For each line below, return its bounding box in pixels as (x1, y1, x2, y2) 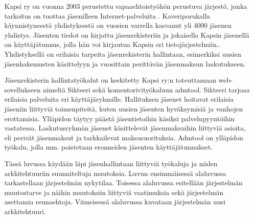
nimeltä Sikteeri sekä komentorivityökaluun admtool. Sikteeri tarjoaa (43, 84, 250, 94)
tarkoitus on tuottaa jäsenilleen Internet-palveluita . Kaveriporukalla (4, 10, 210, 21)
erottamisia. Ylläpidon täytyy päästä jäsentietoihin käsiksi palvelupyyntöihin (4, 113, 235, 123)
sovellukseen (4, 84, 41, 94)
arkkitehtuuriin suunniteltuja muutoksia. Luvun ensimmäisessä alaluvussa (4, 168, 226, 178)
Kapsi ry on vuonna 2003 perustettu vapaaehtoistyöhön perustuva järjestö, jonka (4, 1, 248, 11)
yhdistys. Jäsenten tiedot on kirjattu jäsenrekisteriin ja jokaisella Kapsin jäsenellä (4, 29, 250, 40)
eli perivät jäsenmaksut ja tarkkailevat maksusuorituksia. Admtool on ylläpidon (4, 132, 243, 142)
